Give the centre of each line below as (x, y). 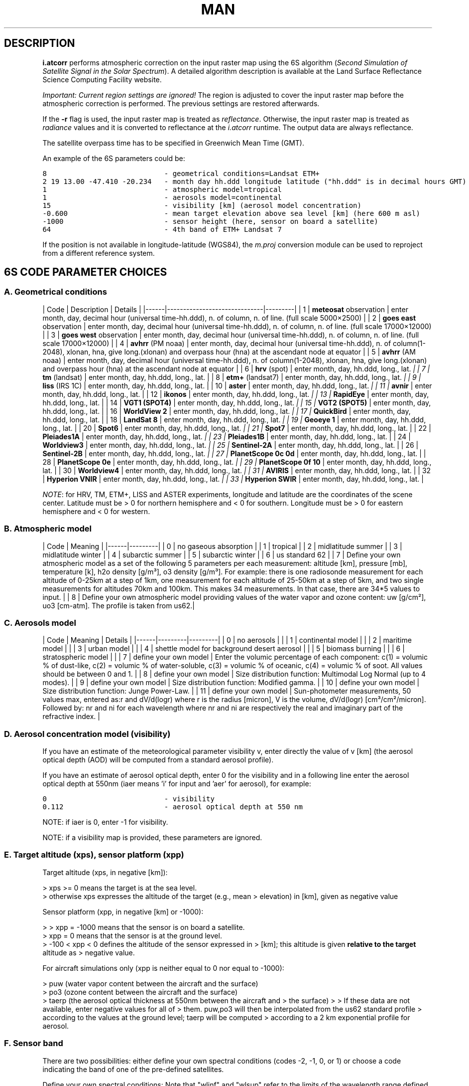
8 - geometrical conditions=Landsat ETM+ (181, 173)
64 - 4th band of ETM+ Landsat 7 (162, 229)
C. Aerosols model (40, 623)
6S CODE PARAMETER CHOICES (86, 272)
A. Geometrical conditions (56, 292)
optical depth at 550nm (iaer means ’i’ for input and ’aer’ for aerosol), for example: (177, 784)
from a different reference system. (99, 253)
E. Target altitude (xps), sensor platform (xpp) (94, 855)
